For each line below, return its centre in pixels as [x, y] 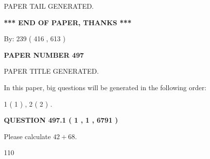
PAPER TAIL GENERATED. [49, 6]
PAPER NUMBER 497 [44, 55]
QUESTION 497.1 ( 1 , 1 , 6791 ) [61, 120]
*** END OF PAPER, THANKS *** [68, 22]
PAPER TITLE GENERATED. [51, 71]
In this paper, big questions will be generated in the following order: [105, 87]
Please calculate [27, 136]
